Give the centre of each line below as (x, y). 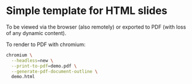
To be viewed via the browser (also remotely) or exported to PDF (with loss (96, 27)
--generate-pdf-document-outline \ (55, 71)
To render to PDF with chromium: (46, 44)
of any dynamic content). (36, 33)
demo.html (23, 77)
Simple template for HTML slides (87, 11)
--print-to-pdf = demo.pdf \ (44, 66)
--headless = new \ (32, 60)
